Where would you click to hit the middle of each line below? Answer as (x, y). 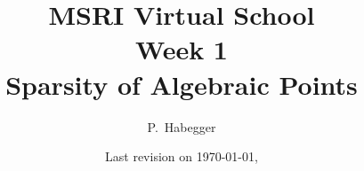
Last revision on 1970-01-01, (182, 156)
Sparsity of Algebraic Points (182, 84)
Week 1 (182, 49)
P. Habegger (182, 126)
